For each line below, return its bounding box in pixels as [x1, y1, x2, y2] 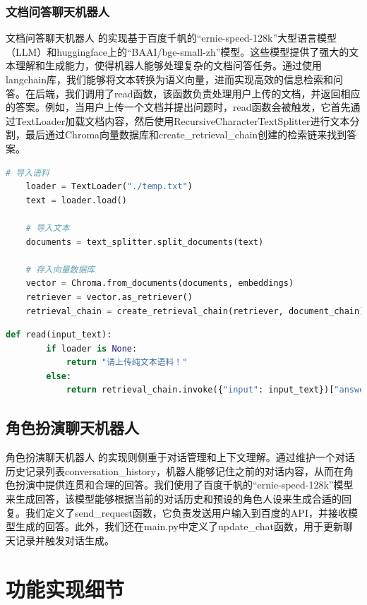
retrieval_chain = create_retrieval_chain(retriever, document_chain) [25, 306, 365, 316]
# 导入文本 [25, 222, 70, 233]
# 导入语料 [6, 167, 49, 178]
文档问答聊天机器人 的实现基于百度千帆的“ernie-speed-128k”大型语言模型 [6, 30, 337, 45]
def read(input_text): [6, 330, 112, 340]
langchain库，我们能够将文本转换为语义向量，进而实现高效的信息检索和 [6, 72, 333, 86]
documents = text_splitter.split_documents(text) [25, 236, 264, 247]
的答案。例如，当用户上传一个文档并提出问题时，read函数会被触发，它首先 [6, 100, 351, 114]
